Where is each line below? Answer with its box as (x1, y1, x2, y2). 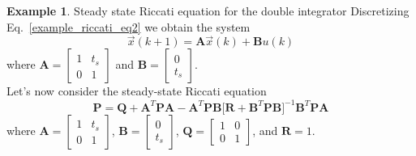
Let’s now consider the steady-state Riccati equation (6, 82, 267, 99)
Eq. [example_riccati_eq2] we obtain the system (6, 18, 251, 35)
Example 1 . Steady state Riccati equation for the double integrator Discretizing (6, 2, 410, 19)
